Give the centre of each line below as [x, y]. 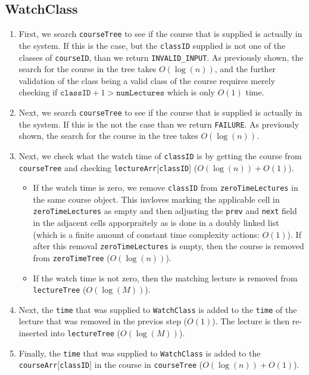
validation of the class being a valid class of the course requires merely [147, 80]
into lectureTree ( [85, 333]
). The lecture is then [251, 321]
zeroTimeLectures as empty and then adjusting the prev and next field [165, 211]
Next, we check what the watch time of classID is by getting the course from [160, 155]
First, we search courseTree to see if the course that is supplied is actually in [160, 34]
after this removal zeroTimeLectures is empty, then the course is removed [168, 246]
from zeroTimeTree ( [71, 257]
